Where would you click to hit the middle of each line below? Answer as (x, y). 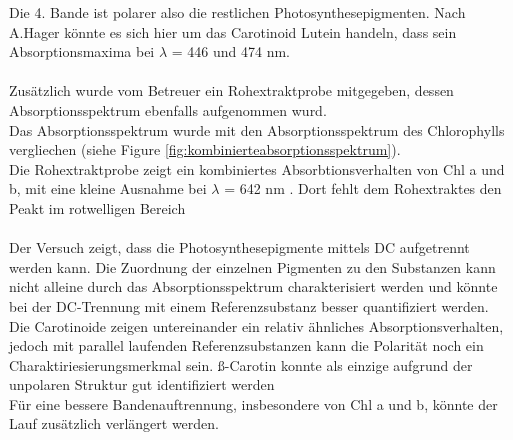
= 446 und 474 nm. (231, 51)
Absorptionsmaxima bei (82, 51)
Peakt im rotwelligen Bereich (97, 207)
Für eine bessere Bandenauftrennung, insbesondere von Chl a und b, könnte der (253, 403)
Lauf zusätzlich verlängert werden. (114, 423)
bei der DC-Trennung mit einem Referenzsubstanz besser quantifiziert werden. (249, 305)
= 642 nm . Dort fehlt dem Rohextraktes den (363, 188)
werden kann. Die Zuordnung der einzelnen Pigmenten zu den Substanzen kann (252, 266)
